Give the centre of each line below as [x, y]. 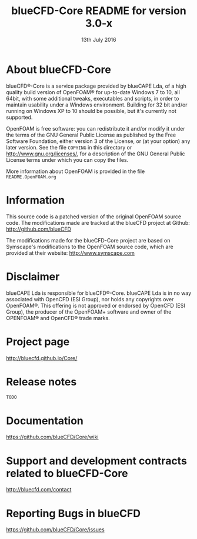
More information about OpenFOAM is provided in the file [76, 171]
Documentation [45, 420]
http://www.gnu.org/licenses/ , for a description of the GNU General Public [96, 154]
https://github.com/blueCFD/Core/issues [55, 530]
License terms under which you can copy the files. [67, 159]
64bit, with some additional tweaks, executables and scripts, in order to [93, 98]
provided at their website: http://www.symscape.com [71, 253]
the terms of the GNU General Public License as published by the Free [91, 135]
